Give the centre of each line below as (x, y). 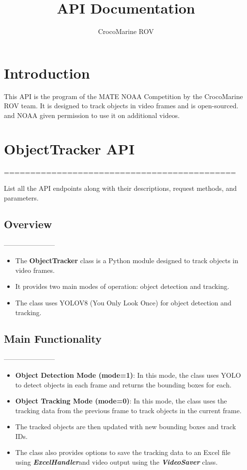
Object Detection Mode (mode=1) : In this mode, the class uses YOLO (128, 375)
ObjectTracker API (69, 148)
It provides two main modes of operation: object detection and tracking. (122, 286)
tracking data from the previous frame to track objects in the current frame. (128, 410)
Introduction (47, 73)
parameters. (21, 197)
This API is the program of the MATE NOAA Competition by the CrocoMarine (123, 96)
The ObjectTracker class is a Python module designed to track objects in (127, 260)
